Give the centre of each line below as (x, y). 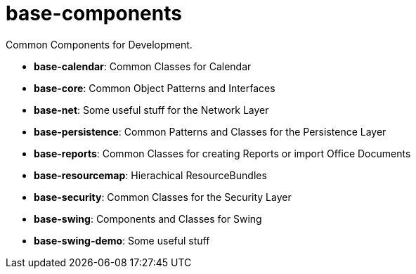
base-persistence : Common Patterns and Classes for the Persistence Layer (210, 131)
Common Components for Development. (99, 44)
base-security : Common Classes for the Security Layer (163, 197)
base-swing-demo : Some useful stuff (122, 240)
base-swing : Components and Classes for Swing (148, 218)
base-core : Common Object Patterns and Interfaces (155, 88)
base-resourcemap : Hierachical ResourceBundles (150, 175)
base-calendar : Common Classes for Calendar (143, 66)
